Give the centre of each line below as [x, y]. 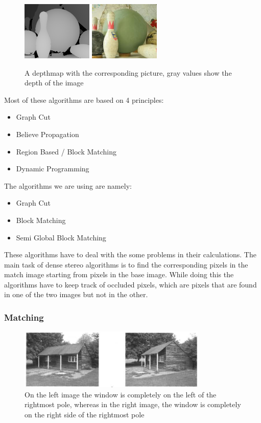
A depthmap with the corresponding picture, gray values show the [128, 72]
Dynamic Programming [53, 169]
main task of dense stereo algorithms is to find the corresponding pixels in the [126, 264]
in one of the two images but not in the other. [76, 294]
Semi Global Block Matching [61, 237]
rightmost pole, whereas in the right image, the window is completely [133, 404]
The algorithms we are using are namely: [68, 185]
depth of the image [54, 83]
